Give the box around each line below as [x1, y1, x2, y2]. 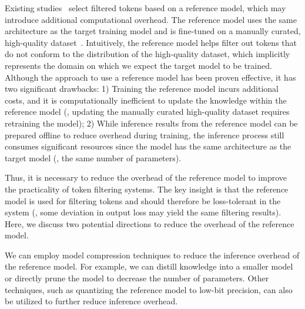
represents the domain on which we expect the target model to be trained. [5, 59, 272, 71]
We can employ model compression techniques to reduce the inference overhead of [5, 248, 300, 261]
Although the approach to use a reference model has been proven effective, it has [5, 71, 296, 83]
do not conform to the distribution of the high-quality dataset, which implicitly [5, 48, 290, 60]
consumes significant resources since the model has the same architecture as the [5, 140, 291, 152]
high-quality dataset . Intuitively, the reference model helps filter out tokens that [5, 36, 297, 48]
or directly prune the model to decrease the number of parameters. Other [5, 272, 269, 284]
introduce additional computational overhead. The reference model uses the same [5, 13, 297, 25]
